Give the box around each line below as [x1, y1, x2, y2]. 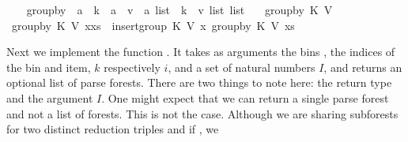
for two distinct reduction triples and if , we [6, 121, 219, 137]
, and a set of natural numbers [168, 58, 315, 75]
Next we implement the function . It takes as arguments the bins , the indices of [6, 43, 395, 60]
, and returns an [323, 58, 402, 75]
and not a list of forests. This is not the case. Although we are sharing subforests [6, 105, 399, 121]
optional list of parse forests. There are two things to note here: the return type [6, 74, 392, 91]
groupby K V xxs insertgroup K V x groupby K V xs [11, 17, 295, 33]
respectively [104, 58, 161, 75]
